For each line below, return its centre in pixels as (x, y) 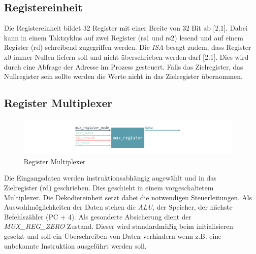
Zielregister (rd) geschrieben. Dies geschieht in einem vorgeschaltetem (109, 187)
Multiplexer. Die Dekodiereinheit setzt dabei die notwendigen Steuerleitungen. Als (128, 197)
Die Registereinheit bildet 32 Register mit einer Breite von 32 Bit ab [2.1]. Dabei (126, 28)
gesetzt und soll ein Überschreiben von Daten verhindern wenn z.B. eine (113, 236)
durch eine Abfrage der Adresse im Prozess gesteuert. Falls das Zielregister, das (124, 66)
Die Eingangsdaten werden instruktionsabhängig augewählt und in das (110, 178)
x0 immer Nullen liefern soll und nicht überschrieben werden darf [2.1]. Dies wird (126, 56)
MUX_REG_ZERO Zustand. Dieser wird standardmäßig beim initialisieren (119, 226)
